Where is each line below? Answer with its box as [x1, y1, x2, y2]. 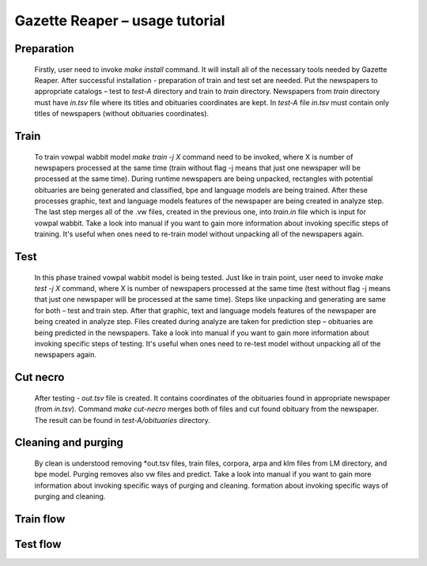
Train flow [14, 512, 66, 526]
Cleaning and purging [14, 436, 124, 450]
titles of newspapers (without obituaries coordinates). [34, 109, 210, 119]
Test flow [14, 538, 62, 551]
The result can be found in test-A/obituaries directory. [34, 415, 211, 424]
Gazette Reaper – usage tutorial [14, 12, 225, 29]
